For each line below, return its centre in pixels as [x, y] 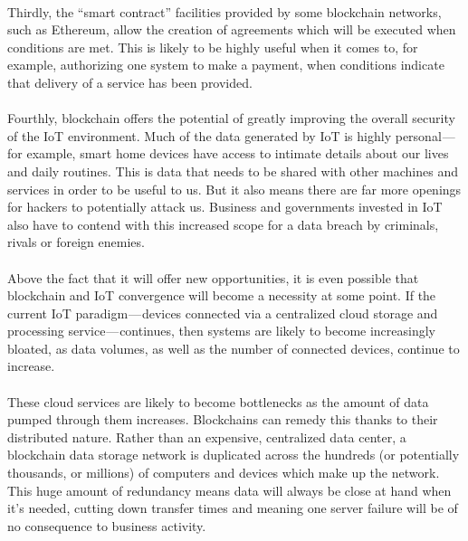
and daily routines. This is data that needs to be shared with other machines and [233, 171]
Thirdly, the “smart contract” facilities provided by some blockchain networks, [224, 11]
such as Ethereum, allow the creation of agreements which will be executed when [232, 29]
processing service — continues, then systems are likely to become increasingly [222, 331]
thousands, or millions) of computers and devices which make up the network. [224, 473]
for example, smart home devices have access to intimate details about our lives [228, 153]
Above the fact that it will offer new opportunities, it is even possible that [213, 277]
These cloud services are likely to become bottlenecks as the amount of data [218, 401]
